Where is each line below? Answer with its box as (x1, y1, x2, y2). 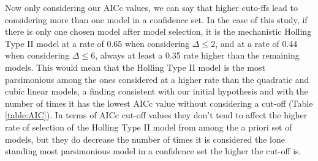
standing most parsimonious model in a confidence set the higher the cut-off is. (5, 145, 301, 157)
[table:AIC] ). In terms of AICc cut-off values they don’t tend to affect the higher (5, 109, 308, 121)
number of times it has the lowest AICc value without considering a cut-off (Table (5, 96, 313, 109)
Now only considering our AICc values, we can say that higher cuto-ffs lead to (5, 1, 298, 13)
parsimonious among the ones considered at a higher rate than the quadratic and (5, 73, 309, 85)
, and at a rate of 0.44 (215, 37, 298, 49)
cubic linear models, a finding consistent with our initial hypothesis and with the (5, 85, 308, 98)
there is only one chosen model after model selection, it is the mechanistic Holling (5, 25, 312, 38)
